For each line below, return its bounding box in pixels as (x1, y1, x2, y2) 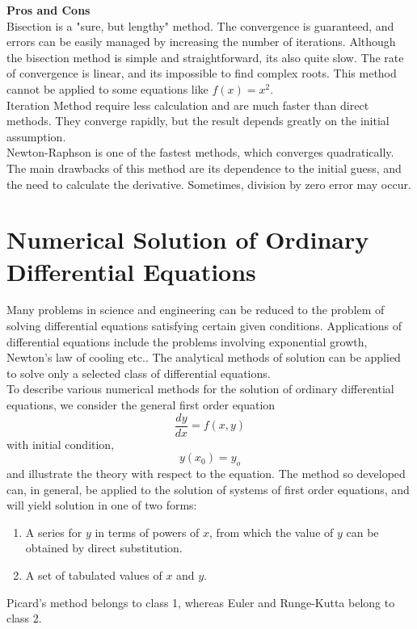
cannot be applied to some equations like (6, 80, 208, 97)
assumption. (6, 128, 66, 145)
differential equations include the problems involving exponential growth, (6, 333, 368, 350)
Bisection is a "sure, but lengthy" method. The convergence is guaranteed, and (6, 17, 394, 34)
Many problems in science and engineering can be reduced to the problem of (6, 301, 385, 318)
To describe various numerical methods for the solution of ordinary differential (6, 380, 394, 397)
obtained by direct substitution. (25, 539, 183, 556)
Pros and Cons (6, 2, 91, 18)
